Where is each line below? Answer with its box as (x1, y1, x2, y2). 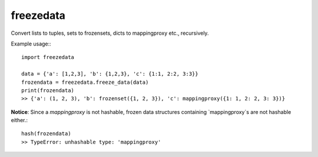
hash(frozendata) (21, 130, 71, 137)
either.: (11, 117, 28, 124)
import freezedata (21, 54, 75, 61)
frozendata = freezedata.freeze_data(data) (21, 78, 149, 86)
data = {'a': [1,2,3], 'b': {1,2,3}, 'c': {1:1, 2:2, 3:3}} (21, 71, 198, 77)
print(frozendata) (21, 87, 75, 94)
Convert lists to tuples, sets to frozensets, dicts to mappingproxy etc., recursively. (11, 30, 209, 37)
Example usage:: (11, 40, 51, 47)
